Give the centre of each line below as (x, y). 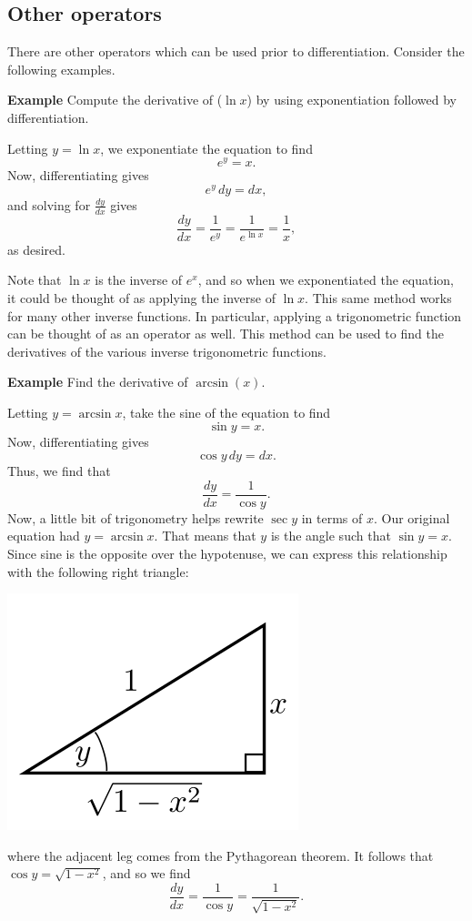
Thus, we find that (59, 471)
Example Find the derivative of (98, 382)
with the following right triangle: (98, 571)
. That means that (205, 536)
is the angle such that (331, 536)
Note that (35, 280)
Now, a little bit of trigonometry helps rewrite (136, 517)
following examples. (61, 69)
